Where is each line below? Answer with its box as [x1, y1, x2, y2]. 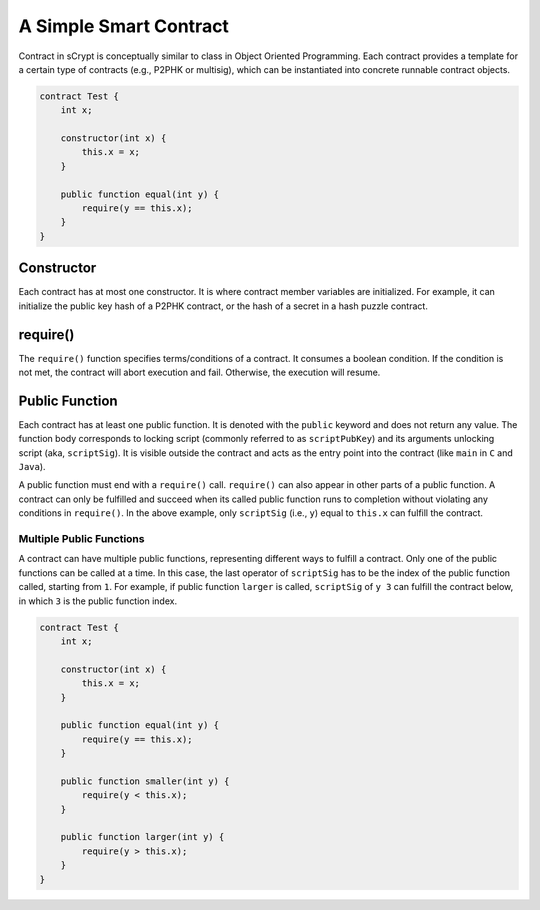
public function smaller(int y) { [60, 775, 230, 787]
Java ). [18, 461, 46, 473]
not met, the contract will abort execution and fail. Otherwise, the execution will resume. [18, 366, 381, 379]
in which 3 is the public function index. [18, 595, 178, 607]
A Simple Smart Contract [18, 15, 230, 37]
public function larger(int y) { [60, 831, 225, 843]
